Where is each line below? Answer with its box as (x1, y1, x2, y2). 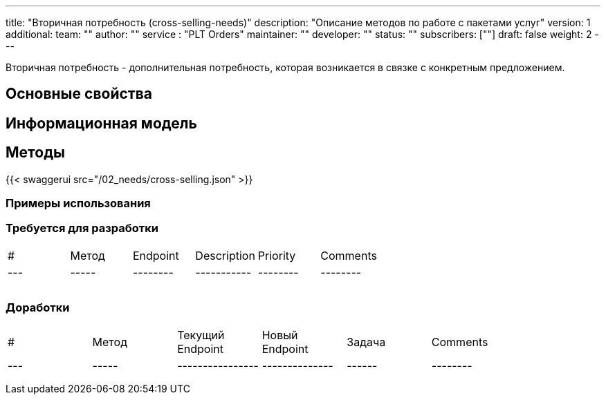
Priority (257, 248, 296, 263)
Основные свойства (6, 85, 152, 103)
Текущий (177, 327, 225, 342)
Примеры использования (6, 196, 151, 211)
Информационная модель (6, 114, 197, 132)
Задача (347, 334, 386, 349)
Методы (6, 144, 65, 162)
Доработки (6, 301, 70, 315)
